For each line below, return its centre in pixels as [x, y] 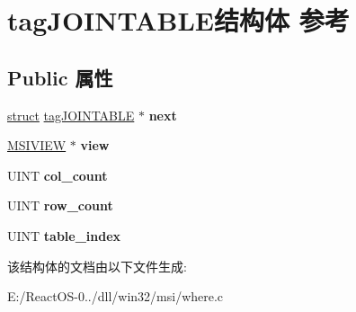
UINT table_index [64, 235]
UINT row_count [60, 205]
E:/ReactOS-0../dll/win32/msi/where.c [116, 296]
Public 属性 [60, 77]
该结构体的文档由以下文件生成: [97, 266]
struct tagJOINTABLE [71, 115]
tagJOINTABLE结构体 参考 [178, 20]
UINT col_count [58, 175]
